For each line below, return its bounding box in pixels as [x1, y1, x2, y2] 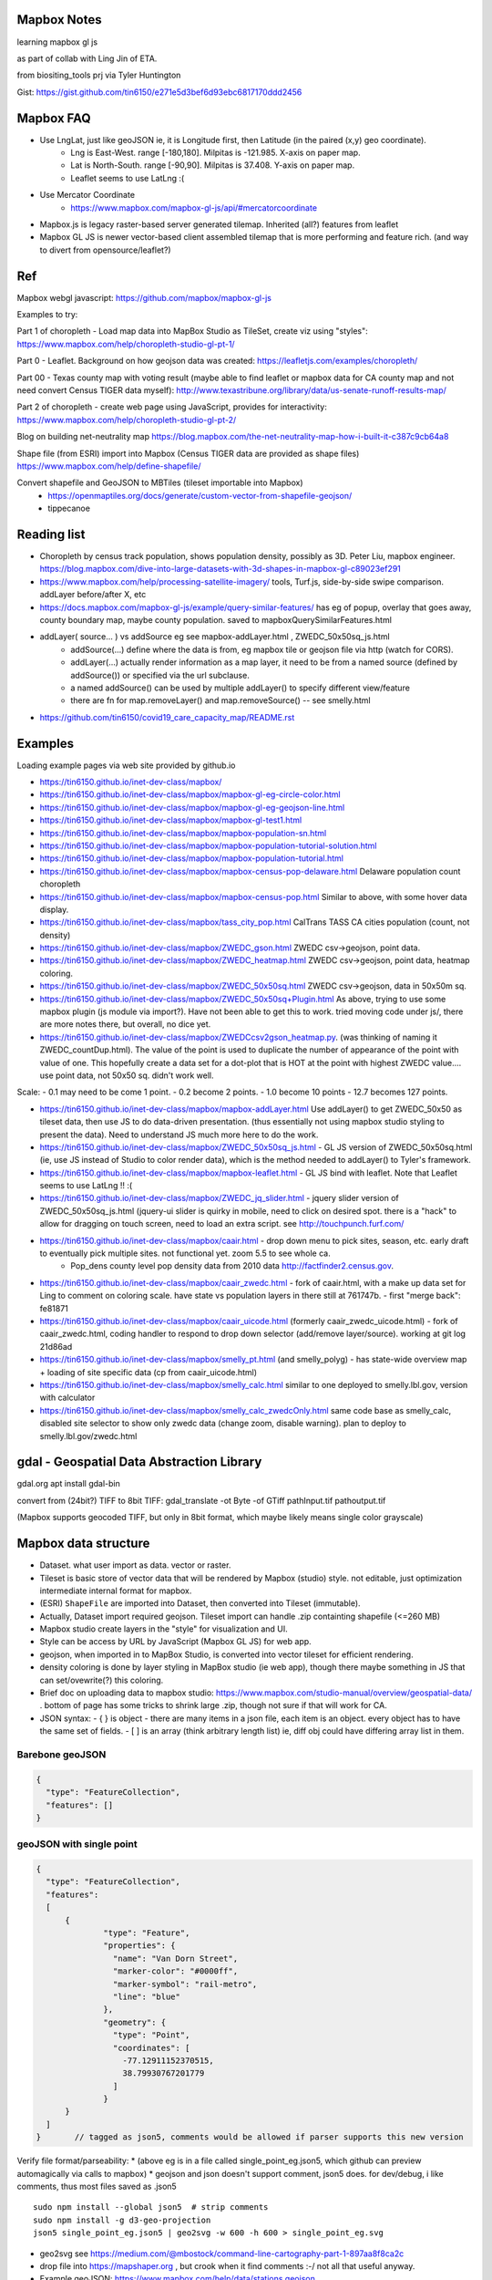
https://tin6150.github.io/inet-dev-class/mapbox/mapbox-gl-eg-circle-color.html [39, 789, 341, 800]
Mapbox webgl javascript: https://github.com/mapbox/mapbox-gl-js [16, 292, 272, 303]
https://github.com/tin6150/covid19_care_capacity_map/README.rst [39, 711, 295, 722]
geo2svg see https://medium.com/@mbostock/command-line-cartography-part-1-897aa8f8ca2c [39, 2248, 405, 2259]
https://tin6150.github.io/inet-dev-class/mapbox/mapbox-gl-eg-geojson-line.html [39, 802, 345, 813]
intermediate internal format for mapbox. [39, 1585, 192, 1596]
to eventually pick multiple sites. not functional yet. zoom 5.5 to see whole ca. [39, 1248, 332, 1259]
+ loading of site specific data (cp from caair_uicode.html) [39, 1366, 258, 1377]
